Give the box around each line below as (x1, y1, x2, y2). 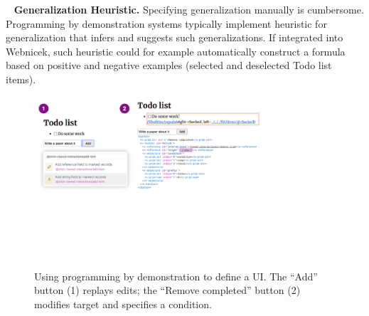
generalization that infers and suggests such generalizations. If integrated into (6, 30, 343, 45)
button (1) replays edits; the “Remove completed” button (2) (34, 283, 301, 297)
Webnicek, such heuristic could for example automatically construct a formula (6, 43, 346, 58)
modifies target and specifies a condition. (34, 296, 212, 311)
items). (6, 71, 36, 86)
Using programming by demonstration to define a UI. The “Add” (34, 268, 318, 283)
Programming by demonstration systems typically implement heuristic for (6, 16, 327, 31)
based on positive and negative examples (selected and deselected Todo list (6, 58, 332, 73)
